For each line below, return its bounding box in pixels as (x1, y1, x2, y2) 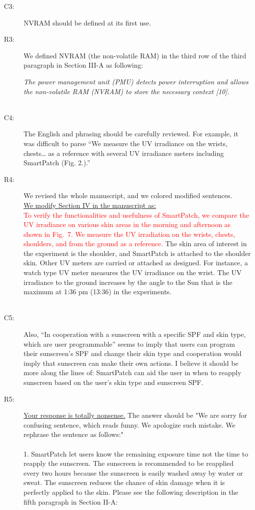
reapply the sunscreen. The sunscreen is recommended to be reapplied (24, 458, 234, 468)
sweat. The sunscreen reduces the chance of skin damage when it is (24, 477, 225, 487)
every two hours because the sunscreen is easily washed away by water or (24, 467, 243, 478)
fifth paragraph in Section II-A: (24, 496, 118, 507)
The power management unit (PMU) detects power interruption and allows (24, 76, 249, 86)
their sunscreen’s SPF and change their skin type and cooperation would (24, 348, 242, 358)
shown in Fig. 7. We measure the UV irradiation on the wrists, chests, (24, 229, 235, 239)
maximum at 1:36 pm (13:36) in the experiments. (24, 286, 172, 297)
